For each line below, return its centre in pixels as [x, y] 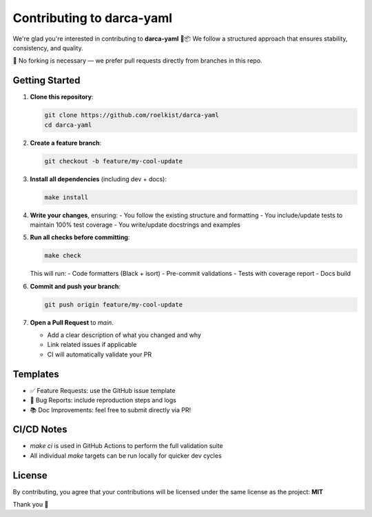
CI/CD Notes [40, 430]
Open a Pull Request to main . [72, 322]
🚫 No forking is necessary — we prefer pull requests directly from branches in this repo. [137, 61]
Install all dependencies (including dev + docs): [98, 179]
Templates [36, 374]
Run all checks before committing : [80, 237]
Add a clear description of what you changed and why [124, 335]
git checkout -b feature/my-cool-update [113, 161]
